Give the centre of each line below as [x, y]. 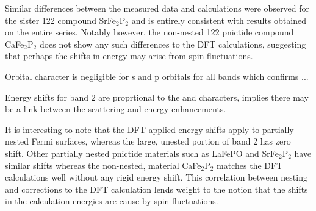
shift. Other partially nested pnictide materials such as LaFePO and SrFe [142, 153]
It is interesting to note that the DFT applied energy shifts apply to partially [149, 129]
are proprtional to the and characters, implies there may [203, 97]
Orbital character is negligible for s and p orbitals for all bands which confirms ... [157, 76]
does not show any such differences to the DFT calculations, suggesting [173, 44]
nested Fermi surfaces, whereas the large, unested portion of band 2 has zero [148, 141]
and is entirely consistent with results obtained [219, 20]
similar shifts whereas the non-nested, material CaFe [103, 165]
